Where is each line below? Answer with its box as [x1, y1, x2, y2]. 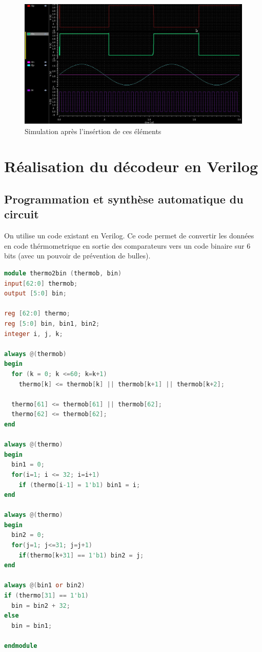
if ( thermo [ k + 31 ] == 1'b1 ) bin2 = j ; [18, 551, 144, 559]
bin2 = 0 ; [11, 531, 45, 539]
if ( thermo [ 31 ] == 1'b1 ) [4, 592, 89, 600]
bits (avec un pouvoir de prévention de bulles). [4, 250, 151, 261]
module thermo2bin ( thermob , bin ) [4, 270, 122, 277]
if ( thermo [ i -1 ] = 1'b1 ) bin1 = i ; [18, 481, 140, 489]
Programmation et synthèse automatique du [4, 191, 244, 207]
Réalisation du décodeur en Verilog [4, 156, 258, 177]
